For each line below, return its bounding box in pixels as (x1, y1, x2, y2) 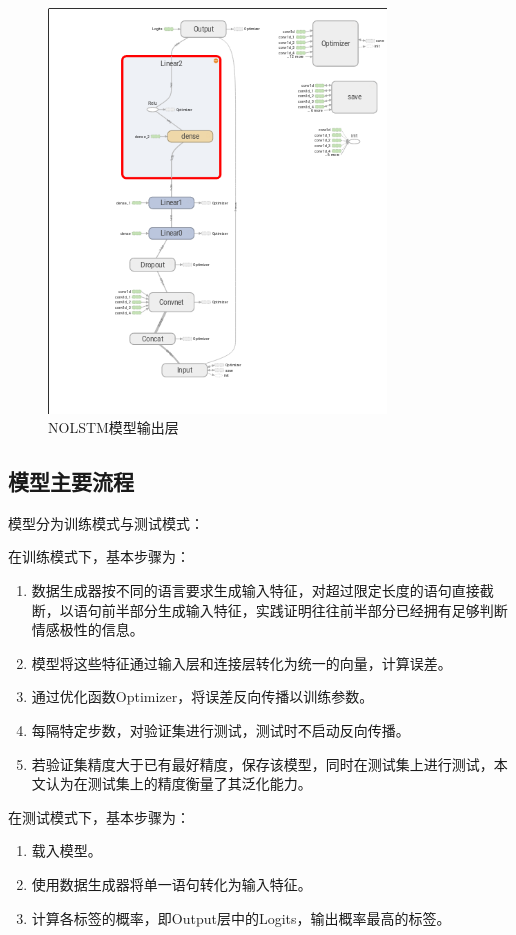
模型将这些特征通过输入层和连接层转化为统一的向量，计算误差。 (31, 652, 452, 673)
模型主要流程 (8, 466, 134, 497)
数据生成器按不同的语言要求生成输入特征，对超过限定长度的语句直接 (31, 580, 480, 601)
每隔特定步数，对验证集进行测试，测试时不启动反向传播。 (31, 720, 410, 741)
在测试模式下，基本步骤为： (8, 806, 190, 827)
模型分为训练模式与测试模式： (8, 512, 204, 533)
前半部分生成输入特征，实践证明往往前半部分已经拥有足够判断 (101, 599, 508, 620)
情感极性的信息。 (31, 619, 144, 640)
